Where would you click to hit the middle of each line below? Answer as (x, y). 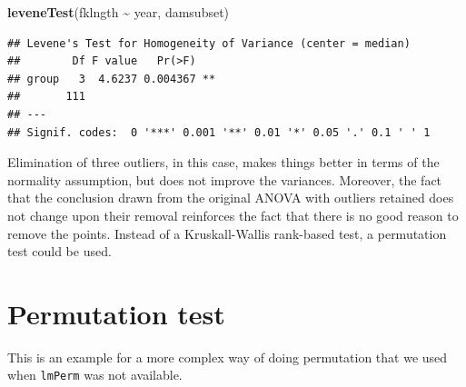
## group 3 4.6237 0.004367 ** (112, 79)
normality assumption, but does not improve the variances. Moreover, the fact (225, 179)
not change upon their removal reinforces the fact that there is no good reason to (233, 215)
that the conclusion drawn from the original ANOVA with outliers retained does (231, 198)
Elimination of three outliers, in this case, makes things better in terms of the (223, 162)
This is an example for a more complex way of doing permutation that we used (228, 357)
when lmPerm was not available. (95, 375)
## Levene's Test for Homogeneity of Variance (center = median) (209, 43)
